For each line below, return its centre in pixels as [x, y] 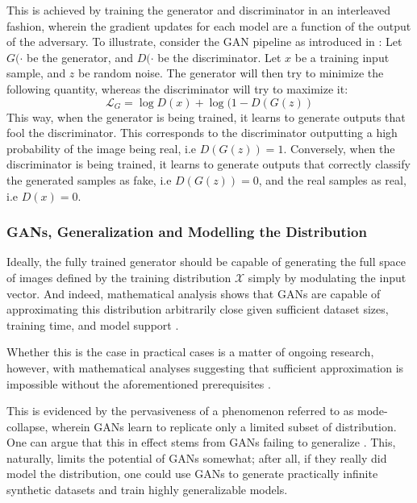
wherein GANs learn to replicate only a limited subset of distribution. [224, 426]
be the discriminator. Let [219, 57]
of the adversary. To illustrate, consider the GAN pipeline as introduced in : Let [204, 42]
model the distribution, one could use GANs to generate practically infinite [192, 474]
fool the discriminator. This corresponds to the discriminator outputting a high [202, 133]
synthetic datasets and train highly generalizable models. [147, 490]
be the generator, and [80, 57]
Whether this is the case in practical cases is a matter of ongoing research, [190, 352]
